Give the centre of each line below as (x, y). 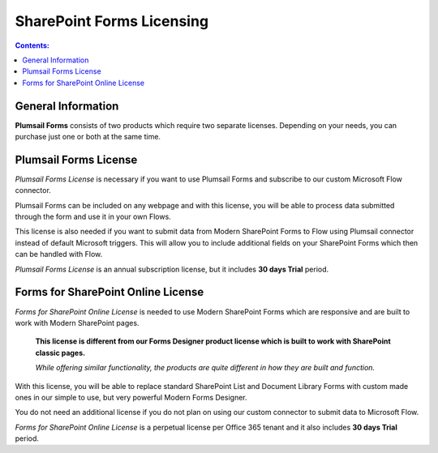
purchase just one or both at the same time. (88, 137)
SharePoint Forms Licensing (112, 21)
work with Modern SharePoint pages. (77, 323)
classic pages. (60, 353)
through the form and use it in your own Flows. (93, 217)
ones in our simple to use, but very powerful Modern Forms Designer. (131, 397)
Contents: (32, 45)
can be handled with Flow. (59, 254)
